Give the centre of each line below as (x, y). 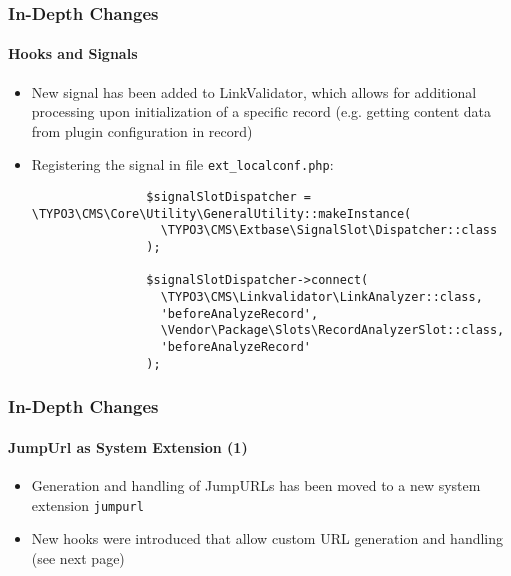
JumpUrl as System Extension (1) (128, 446)
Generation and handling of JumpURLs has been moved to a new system (256, 484)
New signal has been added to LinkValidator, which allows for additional (254, 91)
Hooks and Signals (73, 53)
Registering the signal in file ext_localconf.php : (182, 164)
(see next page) (78, 557)
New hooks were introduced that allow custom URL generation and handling (267, 538)
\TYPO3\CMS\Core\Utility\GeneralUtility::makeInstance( (221, 213)
